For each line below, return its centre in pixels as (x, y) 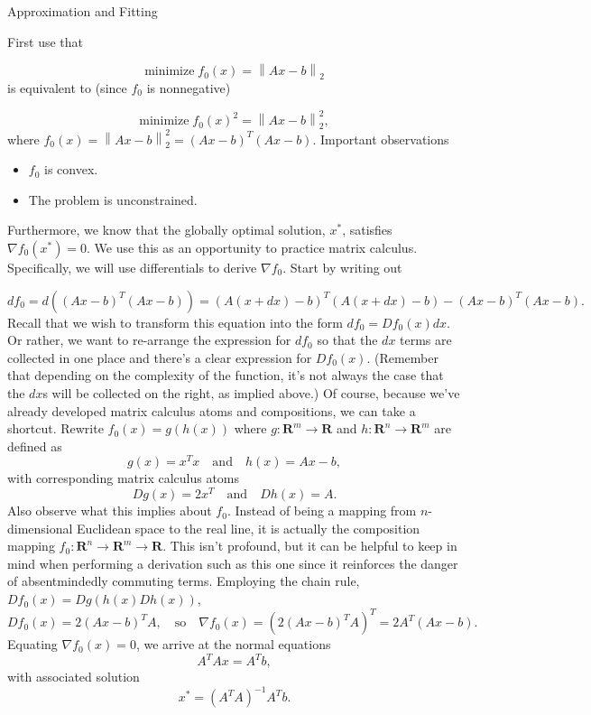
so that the (347, 340)
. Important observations (381, 139)
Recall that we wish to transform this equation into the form (175, 322)
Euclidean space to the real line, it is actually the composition (249, 528)
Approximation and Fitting (83, 11)
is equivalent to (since (67, 87)
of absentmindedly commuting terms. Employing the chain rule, (184, 581)
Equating (32, 644)
